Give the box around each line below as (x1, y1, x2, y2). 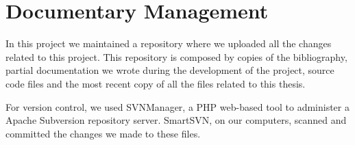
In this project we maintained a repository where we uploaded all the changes (5, 36, 332, 51)
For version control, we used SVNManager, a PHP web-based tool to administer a (5, 99, 350, 114)
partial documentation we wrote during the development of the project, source (5, 63, 334, 77)
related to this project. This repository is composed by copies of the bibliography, (5, 49, 347, 64)
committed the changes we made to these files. (5, 126, 201, 140)
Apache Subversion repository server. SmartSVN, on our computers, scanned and (5, 113, 347, 127)
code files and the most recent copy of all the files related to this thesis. (5, 76, 306, 90)
